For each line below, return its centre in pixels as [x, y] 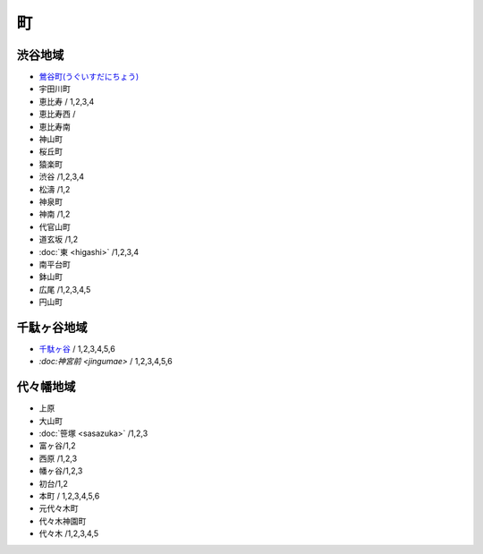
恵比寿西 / [57, 114]
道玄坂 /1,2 [59, 239]
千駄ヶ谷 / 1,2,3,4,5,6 [77, 349]
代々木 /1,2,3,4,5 [68, 533]
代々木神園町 [63, 521]
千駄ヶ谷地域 [52, 327]
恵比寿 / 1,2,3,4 [67, 101]
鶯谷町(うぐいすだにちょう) [89, 77]
